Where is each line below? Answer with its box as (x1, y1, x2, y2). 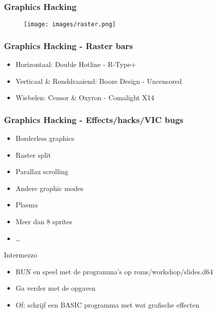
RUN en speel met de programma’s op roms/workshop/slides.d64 (15, 266, 213, 276)
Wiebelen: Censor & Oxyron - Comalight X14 (15, 92, 154, 103)
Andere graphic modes (15, 183, 84, 193)
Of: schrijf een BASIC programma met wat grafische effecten (15, 300, 200, 310)
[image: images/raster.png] (24, 21, 116, 28)
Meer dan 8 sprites (15, 216, 72, 227)
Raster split (15, 149, 51, 160)
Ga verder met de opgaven (15, 283, 96, 293)
